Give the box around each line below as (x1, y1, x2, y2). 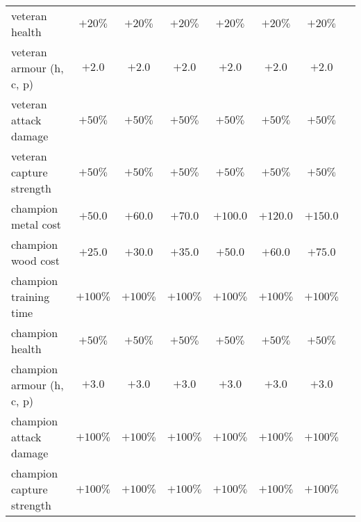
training (11, 288, 50, 304)
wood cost (11, 252, 60, 268)
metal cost (11, 216, 62, 232)
